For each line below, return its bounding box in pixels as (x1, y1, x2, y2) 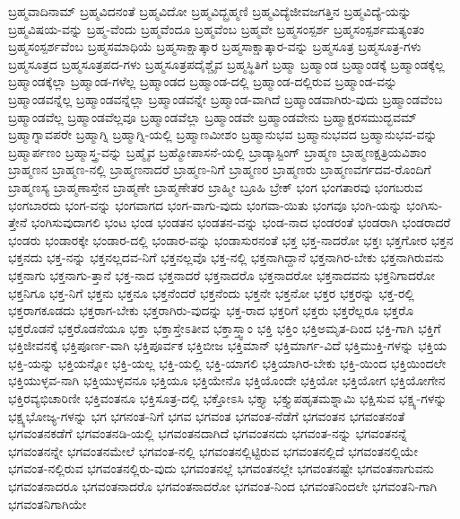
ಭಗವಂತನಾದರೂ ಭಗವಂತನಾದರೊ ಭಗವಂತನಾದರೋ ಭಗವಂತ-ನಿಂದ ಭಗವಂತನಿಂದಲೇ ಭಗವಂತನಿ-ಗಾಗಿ (8, 477, 438, 496)
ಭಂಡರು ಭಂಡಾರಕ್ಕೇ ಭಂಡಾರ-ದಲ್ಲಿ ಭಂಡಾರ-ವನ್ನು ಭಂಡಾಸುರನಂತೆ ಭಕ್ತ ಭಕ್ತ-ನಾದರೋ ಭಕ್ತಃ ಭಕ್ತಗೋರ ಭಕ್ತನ (8, 230, 454, 249)
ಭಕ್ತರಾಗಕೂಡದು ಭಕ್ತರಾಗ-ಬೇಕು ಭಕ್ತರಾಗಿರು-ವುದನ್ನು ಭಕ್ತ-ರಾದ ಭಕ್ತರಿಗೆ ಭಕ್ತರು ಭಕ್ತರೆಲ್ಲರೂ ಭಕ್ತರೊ (8, 301, 414, 320)
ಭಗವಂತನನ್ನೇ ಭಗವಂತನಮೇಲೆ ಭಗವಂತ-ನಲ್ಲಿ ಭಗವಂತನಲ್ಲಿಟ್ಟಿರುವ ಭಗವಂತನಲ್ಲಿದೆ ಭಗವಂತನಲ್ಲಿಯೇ (8, 441, 418, 460)
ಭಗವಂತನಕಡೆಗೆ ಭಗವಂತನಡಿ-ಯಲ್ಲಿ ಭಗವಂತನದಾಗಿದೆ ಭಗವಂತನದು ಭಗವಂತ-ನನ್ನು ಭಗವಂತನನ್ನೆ (8, 424, 407, 443)
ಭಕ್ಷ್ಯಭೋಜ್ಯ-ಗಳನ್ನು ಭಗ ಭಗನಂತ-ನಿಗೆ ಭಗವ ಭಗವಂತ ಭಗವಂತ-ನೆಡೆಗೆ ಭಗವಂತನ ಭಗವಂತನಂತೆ (8, 406, 405, 425)
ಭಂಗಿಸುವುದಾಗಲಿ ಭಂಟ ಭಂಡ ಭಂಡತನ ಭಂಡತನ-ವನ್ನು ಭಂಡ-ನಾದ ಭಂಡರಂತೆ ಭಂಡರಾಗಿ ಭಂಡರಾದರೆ (30, 213, 451, 232)
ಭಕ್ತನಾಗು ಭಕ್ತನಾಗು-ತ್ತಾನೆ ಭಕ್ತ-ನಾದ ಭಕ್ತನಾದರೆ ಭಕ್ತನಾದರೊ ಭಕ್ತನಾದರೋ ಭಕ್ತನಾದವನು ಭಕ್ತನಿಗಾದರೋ (8, 265, 435, 284)
